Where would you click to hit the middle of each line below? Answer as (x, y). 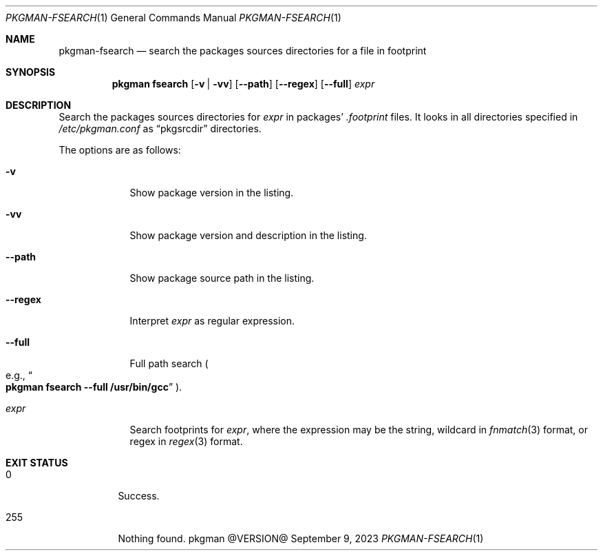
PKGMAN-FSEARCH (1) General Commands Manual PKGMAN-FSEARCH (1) (173, 18)
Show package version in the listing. (212, 193)
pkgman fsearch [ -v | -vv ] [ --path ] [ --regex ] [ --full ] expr (243, 84)
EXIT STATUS (37, 463)
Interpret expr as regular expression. (212, 321)
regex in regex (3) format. (186, 441)
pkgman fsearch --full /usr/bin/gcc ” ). (94, 387)
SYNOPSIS (31, 72)
